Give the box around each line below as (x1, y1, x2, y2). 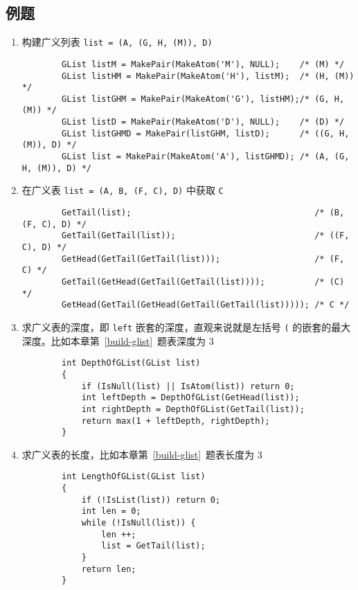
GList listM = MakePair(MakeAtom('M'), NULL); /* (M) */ (62, 59, 345, 69)
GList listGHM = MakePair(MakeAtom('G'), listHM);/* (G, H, (62, 93, 345, 104)
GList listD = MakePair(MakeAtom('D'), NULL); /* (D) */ (62, 117, 345, 127)
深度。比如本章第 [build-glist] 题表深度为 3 (21, 333, 214, 348)
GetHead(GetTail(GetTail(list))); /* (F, (62, 253, 345, 264)
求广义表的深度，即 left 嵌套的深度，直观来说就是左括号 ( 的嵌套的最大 (21, 319, 351, 334)
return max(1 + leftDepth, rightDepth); (81, 415, 270, 426)
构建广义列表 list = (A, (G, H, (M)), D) (21, 35, 213, 49)
